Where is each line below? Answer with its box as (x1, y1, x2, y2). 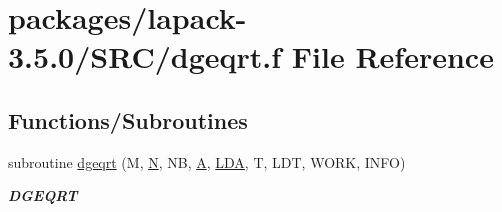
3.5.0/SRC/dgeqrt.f (8, 36, 282, 77)
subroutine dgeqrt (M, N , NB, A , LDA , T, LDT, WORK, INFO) (8, 151, 406, 172)
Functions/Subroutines (8, 104, 248, 135)
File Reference (291, 36, 494, 77)
